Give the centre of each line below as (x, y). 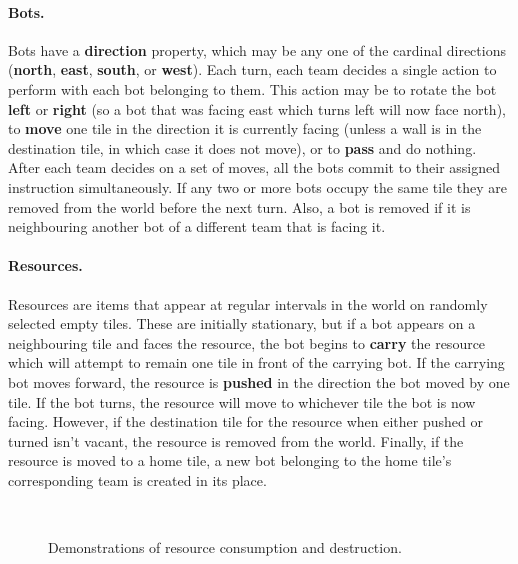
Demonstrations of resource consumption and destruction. (225, 547)
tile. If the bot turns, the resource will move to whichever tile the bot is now (242, 401)
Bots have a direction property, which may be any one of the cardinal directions (257, 49)
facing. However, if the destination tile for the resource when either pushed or (245, 421)
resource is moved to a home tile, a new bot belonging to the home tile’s (230, 460)
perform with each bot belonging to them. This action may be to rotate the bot (252, 88)
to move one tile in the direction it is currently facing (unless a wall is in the (245, 128)
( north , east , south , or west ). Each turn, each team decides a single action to (252, 69)
